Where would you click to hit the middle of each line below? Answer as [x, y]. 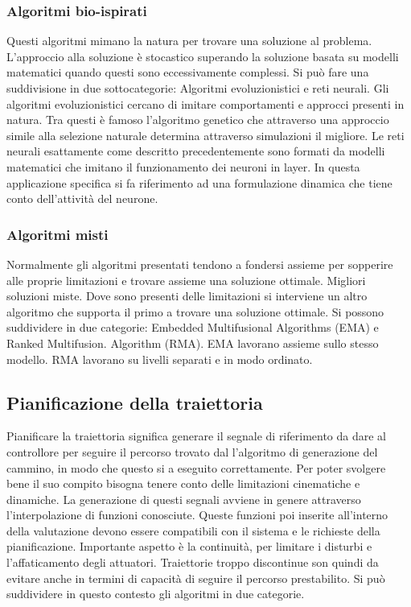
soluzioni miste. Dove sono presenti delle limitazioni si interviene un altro [187, 296]
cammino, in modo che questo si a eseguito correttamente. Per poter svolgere [196, 467]
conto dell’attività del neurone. [82, 198]
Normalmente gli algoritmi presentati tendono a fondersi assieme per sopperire [200, 264]
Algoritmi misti [58, 234]
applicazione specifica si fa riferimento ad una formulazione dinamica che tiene [199, 182]
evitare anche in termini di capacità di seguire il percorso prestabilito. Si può [196, 578]
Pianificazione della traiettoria [135, 402]
